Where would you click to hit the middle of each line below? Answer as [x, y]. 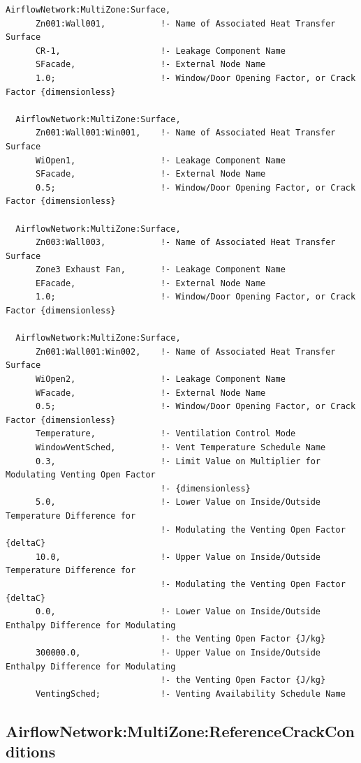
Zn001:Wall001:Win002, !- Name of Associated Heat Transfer [185, 351]
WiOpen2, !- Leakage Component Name [160, 379]
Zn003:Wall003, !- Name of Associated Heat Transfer [185, 243]
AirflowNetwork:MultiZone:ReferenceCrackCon [180, 731]
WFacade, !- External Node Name [150, 393]
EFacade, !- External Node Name [150, 283]
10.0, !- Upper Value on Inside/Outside [178, 557]
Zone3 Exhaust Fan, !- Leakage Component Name [160, 270]
